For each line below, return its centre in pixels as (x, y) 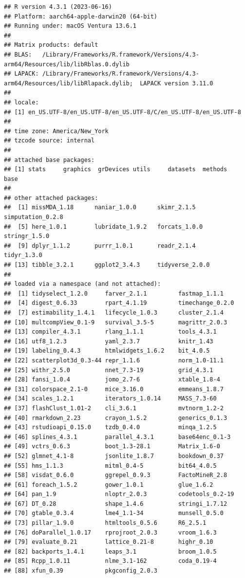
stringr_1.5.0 (27, 236)
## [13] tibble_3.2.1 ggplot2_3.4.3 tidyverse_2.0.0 (107, 265)
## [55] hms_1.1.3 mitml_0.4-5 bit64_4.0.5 (110, 466)
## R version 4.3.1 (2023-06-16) (58, 7)
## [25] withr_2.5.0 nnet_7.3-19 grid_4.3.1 (109, 370)
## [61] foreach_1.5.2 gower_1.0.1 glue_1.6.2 (109, 485)
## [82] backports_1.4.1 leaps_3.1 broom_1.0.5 (110, 551)
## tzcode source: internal (49, 141)
